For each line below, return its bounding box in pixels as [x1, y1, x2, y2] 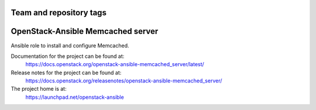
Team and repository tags [11, 8, 107, 18]
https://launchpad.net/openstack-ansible [25, 94, 124, 101]
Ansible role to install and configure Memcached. [11, 42, 129, 49]
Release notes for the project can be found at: [11, 69, 122, 76]
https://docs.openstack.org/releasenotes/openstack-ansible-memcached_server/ [25, 77, 222, 84]
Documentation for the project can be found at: [11, 53, 125, 60]
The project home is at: [11, 85, 67, 92]
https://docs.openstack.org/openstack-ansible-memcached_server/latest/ [25, 61, 204, 68]
